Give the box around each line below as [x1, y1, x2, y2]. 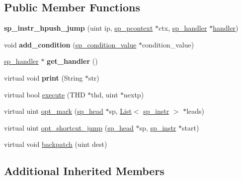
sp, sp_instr [139, 122, 176, 133]
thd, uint [91, 89, 118, 99]
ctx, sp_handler [159, 23, 207, 33]
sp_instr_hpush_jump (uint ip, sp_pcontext [4, 23, 153, 33]
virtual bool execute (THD [4, 89, 85, 99]
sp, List [109, 106, 132, 116]
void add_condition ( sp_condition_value [4, 39, 137, 49]
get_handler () [47, 56, 98, 66]
